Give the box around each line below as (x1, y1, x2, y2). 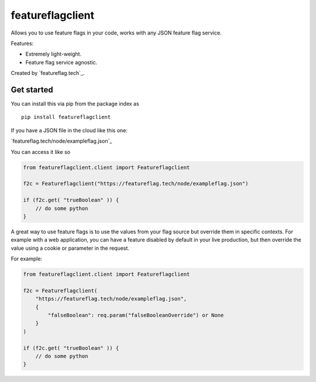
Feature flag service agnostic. (25, 58, 98, 66)
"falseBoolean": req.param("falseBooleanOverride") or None (47, 312, 224, 318)
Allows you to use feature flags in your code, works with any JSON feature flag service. (11, 29, 222, 36)
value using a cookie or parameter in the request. (11, 245, 130, 252)
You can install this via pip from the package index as (11, 100, 140, 108)
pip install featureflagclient (21, 114, 111, 121)
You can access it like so (11, 148, 70, 155)
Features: (11, 40, 34, 47)
